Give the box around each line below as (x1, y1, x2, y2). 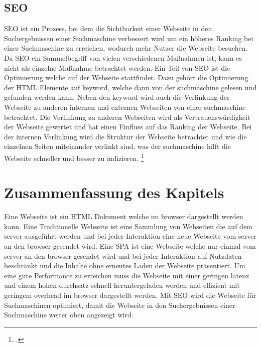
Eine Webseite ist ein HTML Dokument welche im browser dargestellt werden (4, 211, 243, 222)
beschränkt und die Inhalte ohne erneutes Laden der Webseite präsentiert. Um (4, 260, 245, 271)
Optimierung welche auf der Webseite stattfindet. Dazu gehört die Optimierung (4, 72, 248, 83)
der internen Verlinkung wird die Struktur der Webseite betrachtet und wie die (4, 131, 247, 141)
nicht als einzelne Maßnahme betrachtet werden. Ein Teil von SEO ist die (4, 62, 230, 73)
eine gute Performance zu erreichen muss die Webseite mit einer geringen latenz (4, 270, 249, 280)
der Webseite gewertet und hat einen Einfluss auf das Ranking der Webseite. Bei (4, 121, 252, 132)
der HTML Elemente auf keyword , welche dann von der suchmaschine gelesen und (4, 82, 257, 92)
